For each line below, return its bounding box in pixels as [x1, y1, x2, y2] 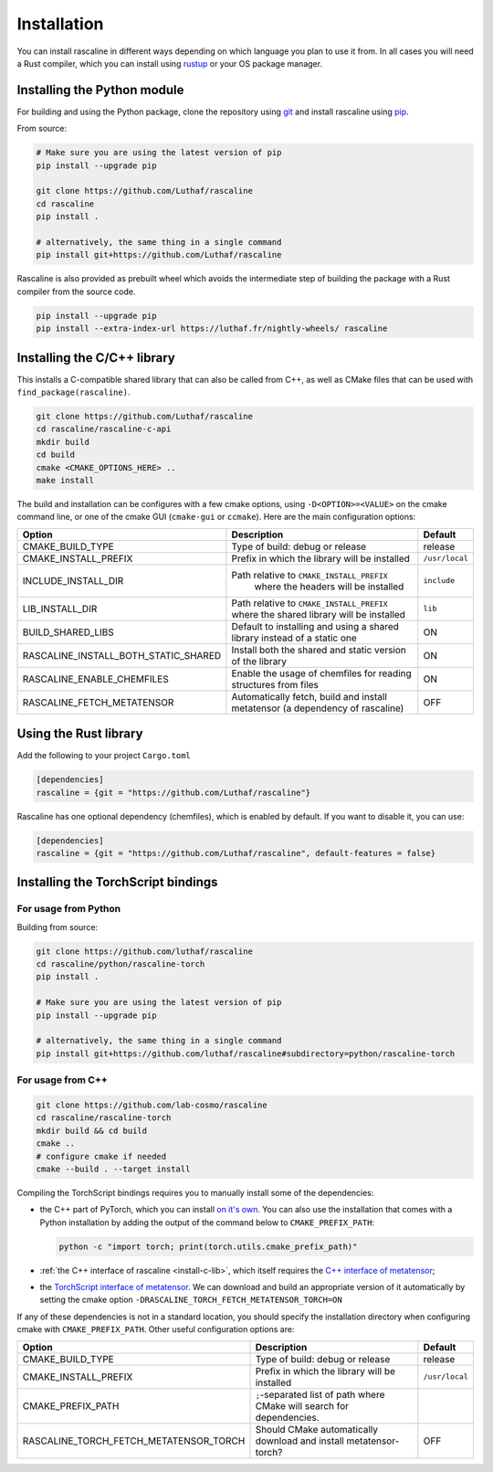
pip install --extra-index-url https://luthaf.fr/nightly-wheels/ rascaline [36, 323, 388, 334]
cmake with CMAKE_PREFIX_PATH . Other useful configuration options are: [16, 1324, 295, 1335]
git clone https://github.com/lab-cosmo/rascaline [36, 1099, 268, 1110]
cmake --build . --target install [36, 1163, 191, 1174]
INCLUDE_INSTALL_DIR [22, 574, 124, 587]
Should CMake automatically [255, 1423, 379, 1435]
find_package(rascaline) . [16, 387, 131, 397]
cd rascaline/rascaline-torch [36, 1113, 172, 1123]
